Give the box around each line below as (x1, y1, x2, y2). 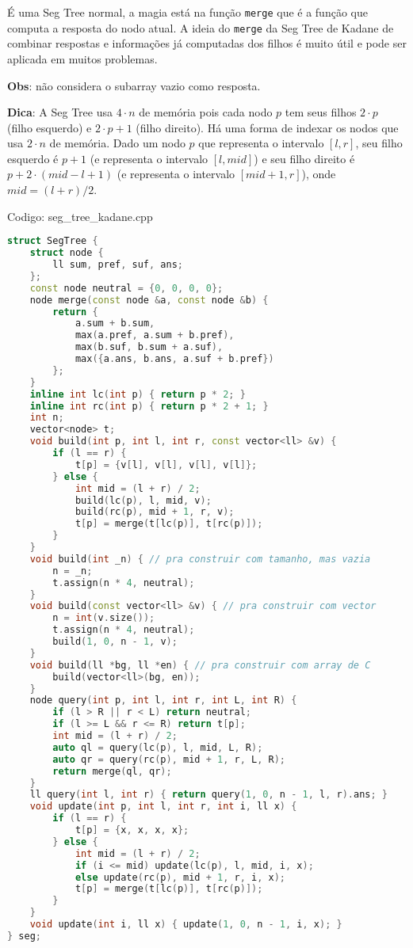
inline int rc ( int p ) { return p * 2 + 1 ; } (29, 400, 269, 412)
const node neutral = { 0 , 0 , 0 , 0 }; (29, 282, 224, 294)
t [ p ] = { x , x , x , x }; (75, 824, 189, 836)
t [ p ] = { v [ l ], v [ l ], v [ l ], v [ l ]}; (75, 459, 258, 470)
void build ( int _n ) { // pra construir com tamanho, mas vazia (29, 553, 371, 565)
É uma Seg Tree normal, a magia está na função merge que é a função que (7, 4, 368, 20)
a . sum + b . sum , (75, 318, 155, 329)
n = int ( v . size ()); (52, 612, 155, 624)
